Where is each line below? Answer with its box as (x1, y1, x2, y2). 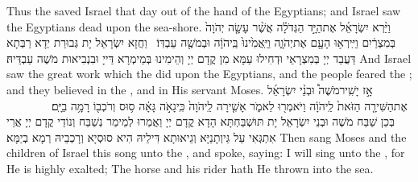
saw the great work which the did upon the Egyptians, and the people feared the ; (6, 65, 412, 82)
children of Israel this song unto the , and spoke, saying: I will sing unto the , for (6, 144, 405, 161)
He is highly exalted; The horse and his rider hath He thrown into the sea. (6, 159, 374, 176)
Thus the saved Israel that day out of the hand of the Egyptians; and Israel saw (6, 2, 401, 19)
